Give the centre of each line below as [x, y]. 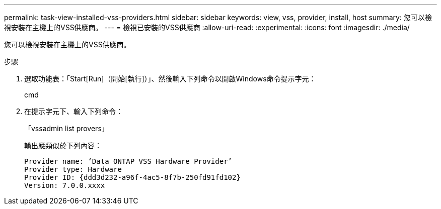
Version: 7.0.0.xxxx [65, 185]
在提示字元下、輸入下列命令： [73, 111]
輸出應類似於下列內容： [63, 145]
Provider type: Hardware [73, 169]
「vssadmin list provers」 [66, 128]
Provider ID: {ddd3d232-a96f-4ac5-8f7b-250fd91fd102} [132, 177]
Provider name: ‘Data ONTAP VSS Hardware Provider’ [128, 161]
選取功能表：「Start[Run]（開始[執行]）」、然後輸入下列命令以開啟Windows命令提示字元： [170, 79]
